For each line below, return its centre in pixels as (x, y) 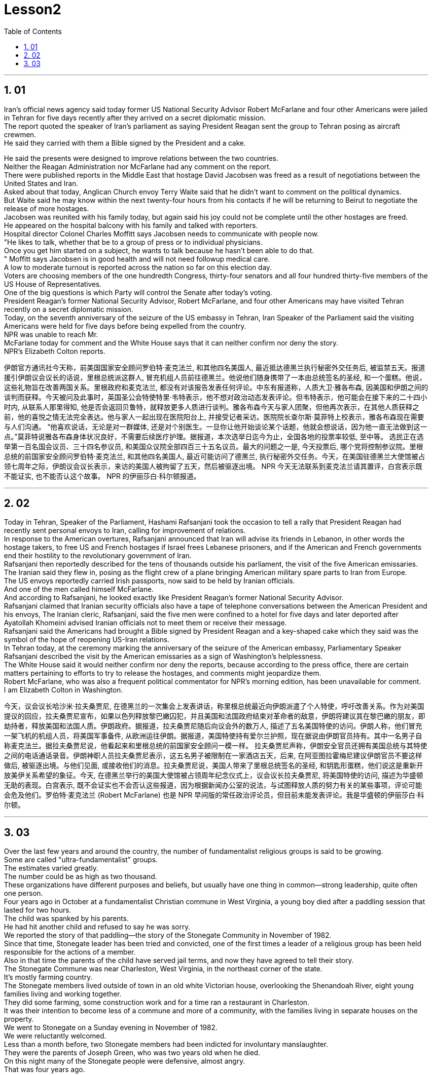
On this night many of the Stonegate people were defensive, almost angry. (125, 1061)
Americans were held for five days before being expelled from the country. (125, 326)
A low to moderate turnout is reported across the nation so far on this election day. (138, 267)
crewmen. (20, 134)
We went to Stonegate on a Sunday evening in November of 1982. (111, 1028)
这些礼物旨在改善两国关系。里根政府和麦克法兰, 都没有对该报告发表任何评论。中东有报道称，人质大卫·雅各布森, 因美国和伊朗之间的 (216, 387)
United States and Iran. (41, 183)
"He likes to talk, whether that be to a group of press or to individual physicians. (133, 242)
